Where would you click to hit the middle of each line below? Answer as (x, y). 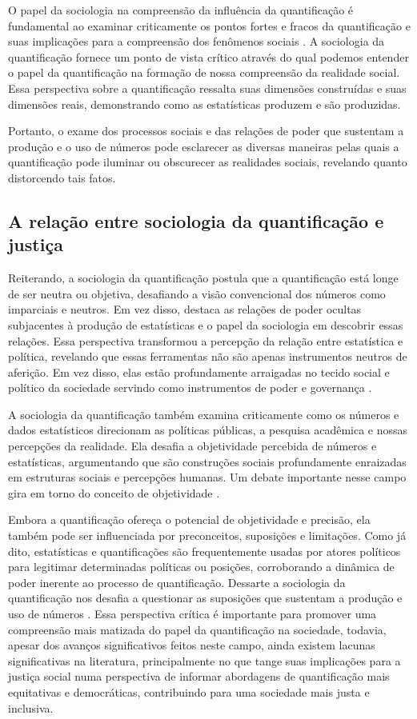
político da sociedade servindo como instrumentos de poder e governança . (190, 387)
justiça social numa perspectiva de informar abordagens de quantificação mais (199, 676)
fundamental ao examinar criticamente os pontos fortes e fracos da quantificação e (209, 25)
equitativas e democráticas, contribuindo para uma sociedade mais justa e (189, 691)
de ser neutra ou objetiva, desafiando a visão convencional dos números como (197, 293)
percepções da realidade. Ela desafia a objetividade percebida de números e (192, 446)
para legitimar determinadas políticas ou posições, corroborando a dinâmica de (201, 567)
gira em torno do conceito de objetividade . (114, 492)
